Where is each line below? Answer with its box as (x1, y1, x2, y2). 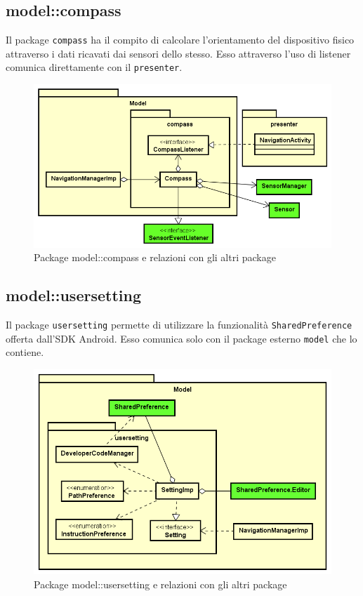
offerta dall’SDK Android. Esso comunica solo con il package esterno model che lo (6, 331, 357, 345)
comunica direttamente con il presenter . (6, 60, 183, 74)
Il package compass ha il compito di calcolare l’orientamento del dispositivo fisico (6, 32, 355, 47)
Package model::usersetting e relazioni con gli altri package (34, 576, 287, 591)
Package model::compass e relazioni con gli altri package (34, 250, 276, 265)
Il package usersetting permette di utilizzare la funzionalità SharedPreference (6, 317, 352, 332)
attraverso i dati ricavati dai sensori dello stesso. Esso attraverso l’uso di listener (6, 46, 351, 60)
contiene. (6, 345, 44, 359)
